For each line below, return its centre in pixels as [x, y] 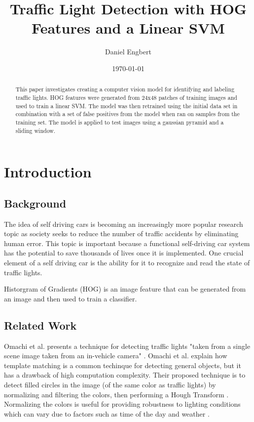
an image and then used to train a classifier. [71, 298]
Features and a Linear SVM [128, 28]
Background [35, 203]
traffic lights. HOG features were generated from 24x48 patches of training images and [126, 97]
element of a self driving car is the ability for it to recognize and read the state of [127, 262]
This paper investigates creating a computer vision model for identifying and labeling [125, 89]
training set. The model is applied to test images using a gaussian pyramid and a [120, 122]
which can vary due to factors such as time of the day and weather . [107, 413]
